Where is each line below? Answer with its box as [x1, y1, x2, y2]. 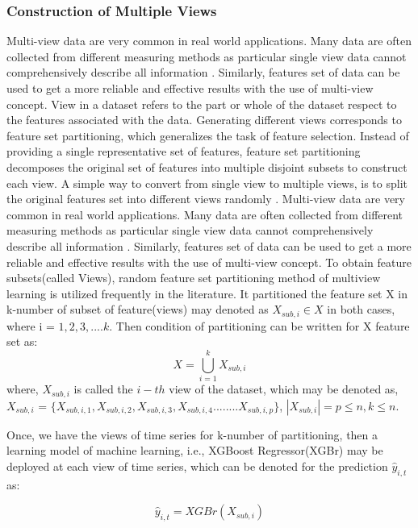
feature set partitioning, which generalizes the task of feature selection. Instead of [6, 127, 409, 143]
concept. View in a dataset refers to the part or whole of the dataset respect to [6, 95, 397, 112]
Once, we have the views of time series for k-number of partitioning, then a [6, 426, 378, 443]
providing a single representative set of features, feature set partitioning [6, 143, 361, 160]
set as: [6, 333, 38, 350]
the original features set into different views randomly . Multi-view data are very [6, 190, 405, 207]
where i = [6, 317, 55, 334]
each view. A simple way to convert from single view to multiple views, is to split [6, 174, 408, 191]
